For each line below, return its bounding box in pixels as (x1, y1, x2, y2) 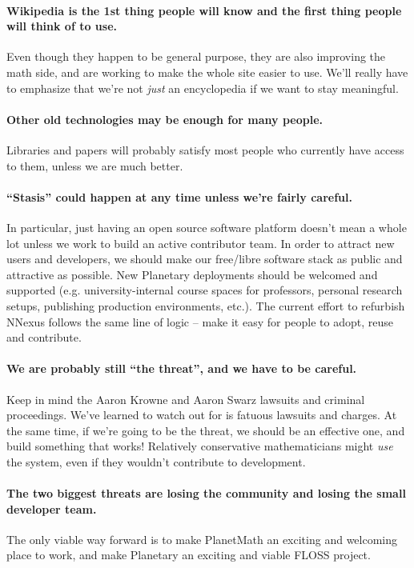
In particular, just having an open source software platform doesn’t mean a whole (6, 218, 407, 235)
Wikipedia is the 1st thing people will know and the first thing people (6, 2, 402, 18)
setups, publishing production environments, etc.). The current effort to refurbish (6, 297, 405, 314)
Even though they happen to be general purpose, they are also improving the (6, 48, 386, 65)
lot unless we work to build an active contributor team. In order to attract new (6, 234, 395, 251)
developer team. (6, 500, 97, 517)
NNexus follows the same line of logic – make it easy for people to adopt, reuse (6, 313, 394, 330)
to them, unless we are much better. (6, 157, 183, 174)
